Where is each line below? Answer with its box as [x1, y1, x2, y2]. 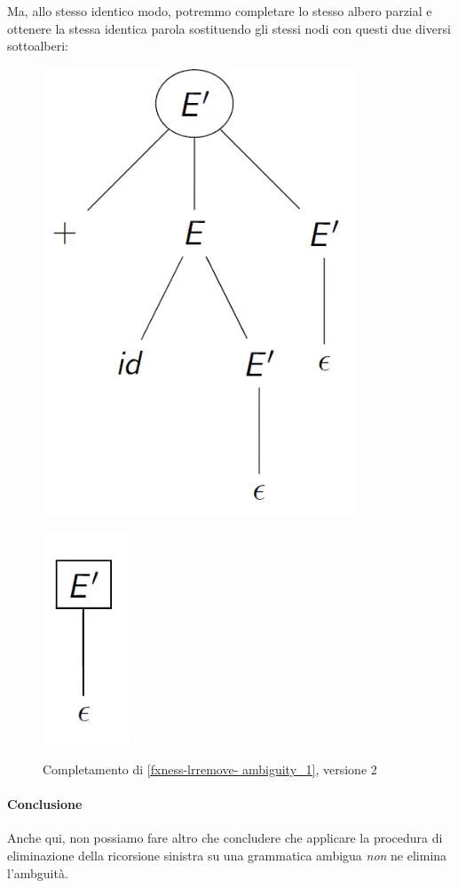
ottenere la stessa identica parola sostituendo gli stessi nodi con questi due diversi [7, 19, 451, 37]
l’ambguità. [7, 863, 68, 882]
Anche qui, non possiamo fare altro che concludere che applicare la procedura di [7, 829, 443, 847]
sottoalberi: [7, 36, 68, 55]
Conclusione [7, 795, 83, 813]
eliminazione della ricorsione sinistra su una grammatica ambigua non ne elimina [7, 845, 447, 864]
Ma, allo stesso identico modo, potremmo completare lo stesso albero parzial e [7, 2, 432, 20]
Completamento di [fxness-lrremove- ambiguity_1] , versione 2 [43, 759, 377, 778]
